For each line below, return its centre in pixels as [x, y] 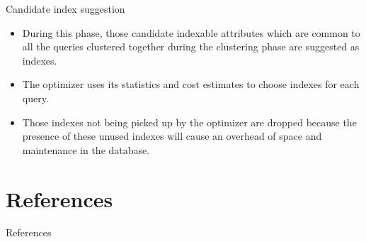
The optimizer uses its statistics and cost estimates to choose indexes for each [191, 84]
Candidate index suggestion [65, 9]
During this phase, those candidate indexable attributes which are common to [191, 32]
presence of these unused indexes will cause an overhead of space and [172, 136]
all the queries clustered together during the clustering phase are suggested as [191, 46]
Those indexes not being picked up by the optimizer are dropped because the [189, 122]
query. [35, 98]
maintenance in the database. [86, 149]
